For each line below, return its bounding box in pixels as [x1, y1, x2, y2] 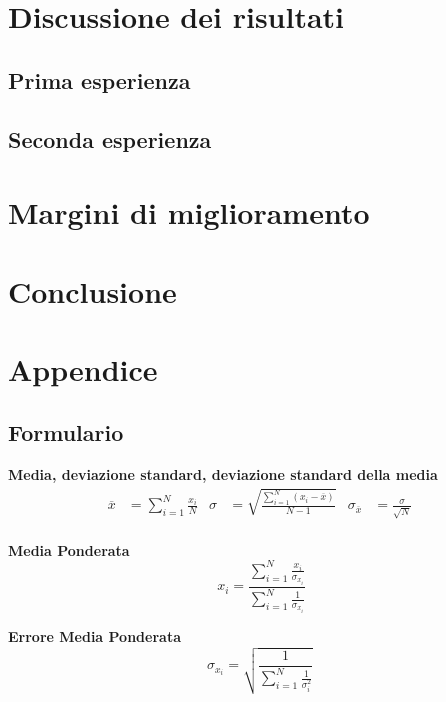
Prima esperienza [8, 64, 191, 95]
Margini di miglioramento [8, 192, 370, 233]
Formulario [8, 417, 124, 448]
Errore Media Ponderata [8, 625, 181, 646]
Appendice [8, 348, 158, 389]
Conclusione [8, 270, 177, 311]
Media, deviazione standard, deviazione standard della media [8, 464, 438, 485]
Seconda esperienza [8, 123, 212, 154]
